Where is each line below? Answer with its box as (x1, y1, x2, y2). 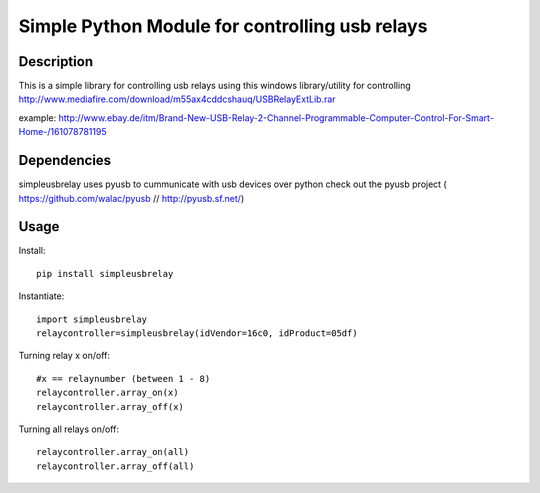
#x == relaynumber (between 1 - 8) (36, 373, 211, 384)
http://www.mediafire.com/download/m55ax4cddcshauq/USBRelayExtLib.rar (18, 93, 336, 105)
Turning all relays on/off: (18, 423, 120, 435)
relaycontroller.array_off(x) (36, 401, 185, 412)
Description (18, 53, 94, 70)
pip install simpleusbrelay (36, 268, 174, 279)
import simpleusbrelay (36, 313, 148, 325)
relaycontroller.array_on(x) (36, 387, 179, 399)
